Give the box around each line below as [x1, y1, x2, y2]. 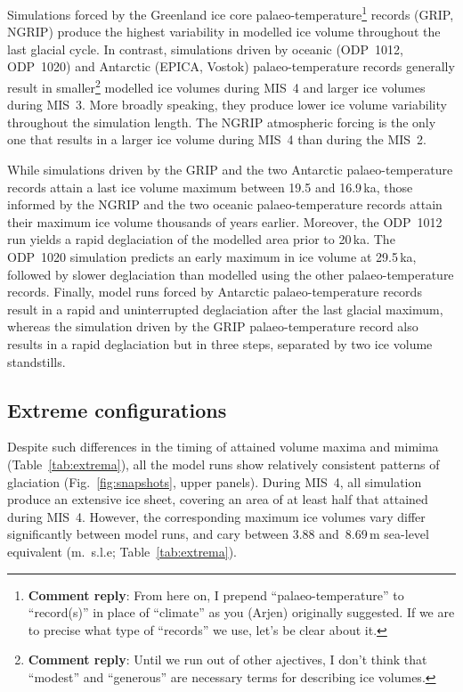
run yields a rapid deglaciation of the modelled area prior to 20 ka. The [7, 230, 395, 248]
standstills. [7, 352, 66, 370]
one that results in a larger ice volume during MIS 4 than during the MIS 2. [7, 130, 426, 149]
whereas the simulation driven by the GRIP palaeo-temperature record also [7, 317, 418, 336]
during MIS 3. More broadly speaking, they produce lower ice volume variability [7, 95, 447, 114]
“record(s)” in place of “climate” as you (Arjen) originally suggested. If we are [28, 603, 455, 622]
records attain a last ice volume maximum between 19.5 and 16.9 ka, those [7, 177, 413, 196]
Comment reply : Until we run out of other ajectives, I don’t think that [28, 650, 427, 669]
